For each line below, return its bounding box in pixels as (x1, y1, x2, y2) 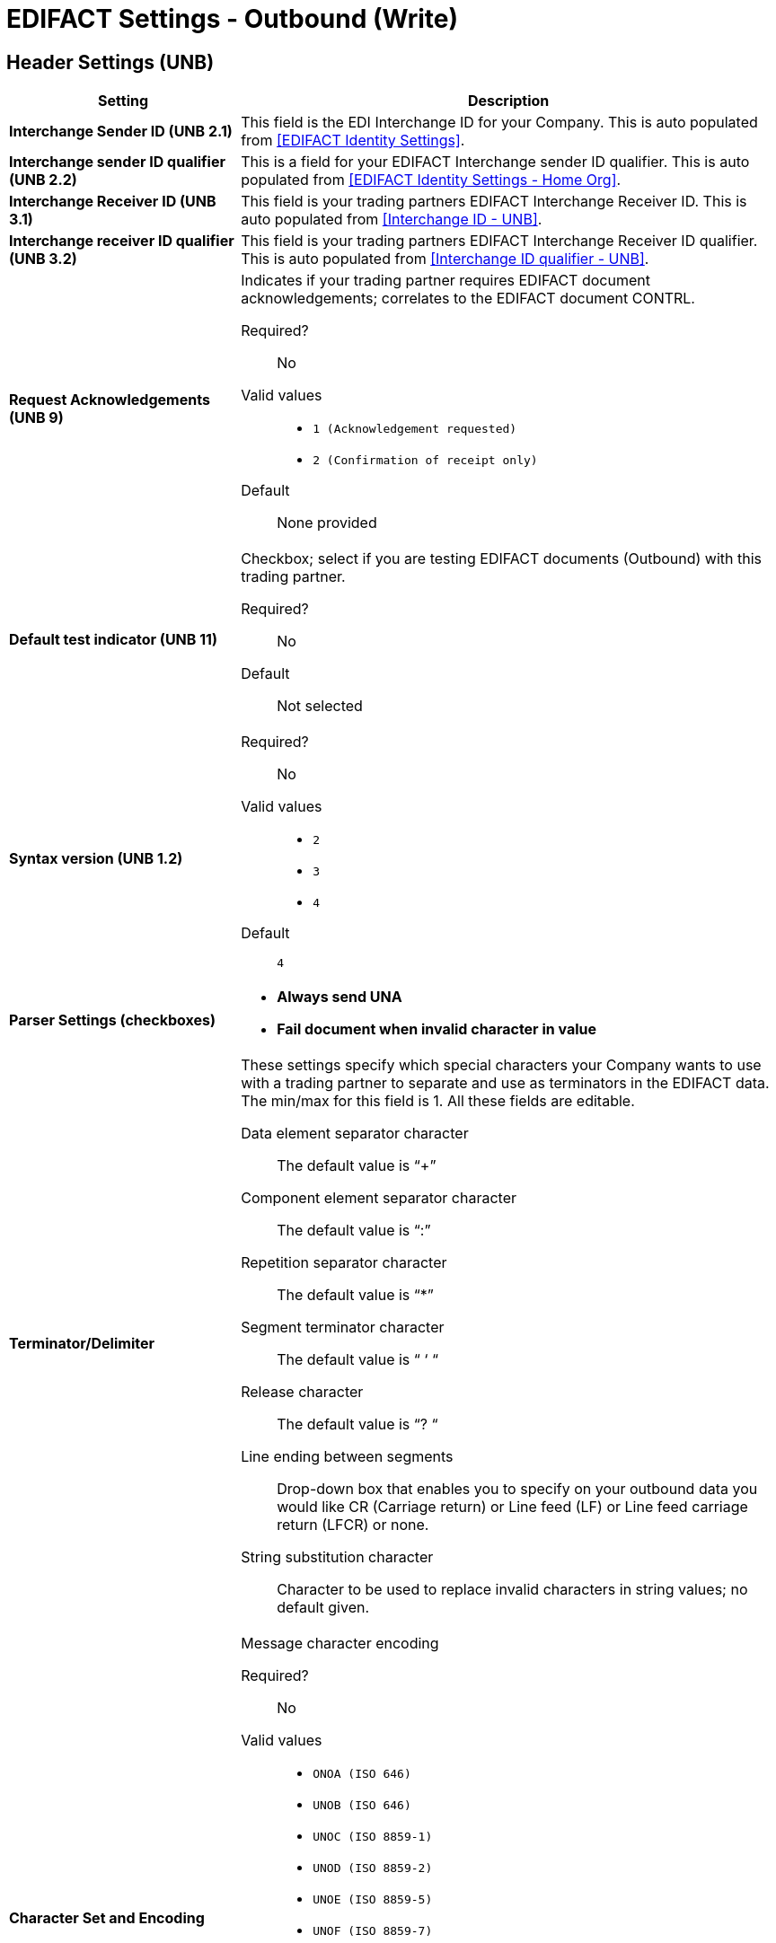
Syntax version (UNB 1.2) (9, 849, 183, 868)
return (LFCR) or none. (277, 1516, 429, 1534)
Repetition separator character (241, 1253, 447, 1272)
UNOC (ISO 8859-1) (313, 1830, 433, 1844)
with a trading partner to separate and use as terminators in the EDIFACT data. (241, 1074, 770, 1093)
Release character (241, 1383, 364, 1402)
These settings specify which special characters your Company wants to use (241, 1056, 762, 1075)
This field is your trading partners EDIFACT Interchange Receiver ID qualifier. (241, 232, 758, 251)
